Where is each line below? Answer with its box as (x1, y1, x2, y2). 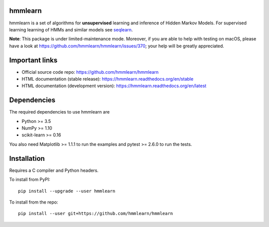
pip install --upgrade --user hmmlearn (18, 188, 116, 194)
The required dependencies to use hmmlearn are (9, 109, 110, 115)
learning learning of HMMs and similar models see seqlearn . (9, 26, 133, 32)
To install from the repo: (9, 199, 58, 205)
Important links (9, 56, 58, 64)
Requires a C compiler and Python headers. (9, 167, 99, 173)
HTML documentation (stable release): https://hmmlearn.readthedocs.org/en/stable (21, 76, 194, 82)
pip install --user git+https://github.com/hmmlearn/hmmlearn (18, 211, 173, 217)
